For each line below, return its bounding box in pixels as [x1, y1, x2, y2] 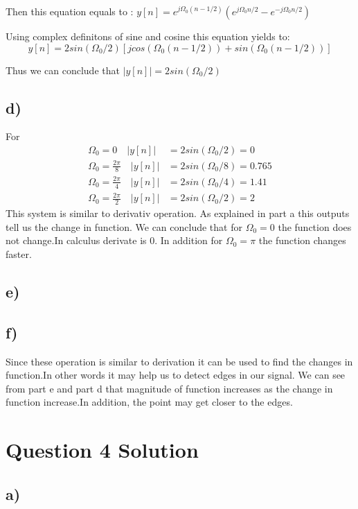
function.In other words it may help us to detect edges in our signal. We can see [6, 368, 346, 382]
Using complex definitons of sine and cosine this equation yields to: [6, 29, 290, 43]
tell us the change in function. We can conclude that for [6, 219, 242, 234]
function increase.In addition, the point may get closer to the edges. [6, 395, 293, 409]
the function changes [258, 233, 346, 248]
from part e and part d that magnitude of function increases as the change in [6, 381, 333, 395]
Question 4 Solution [6, 435, 199, 464]
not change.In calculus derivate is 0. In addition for [6, 233, 223, 248]
